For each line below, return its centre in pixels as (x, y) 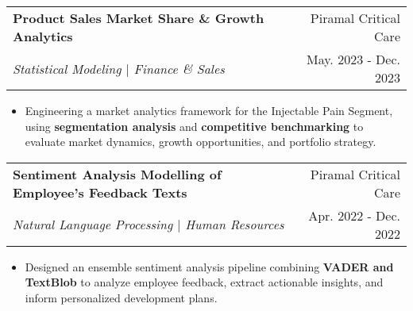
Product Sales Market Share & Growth (139, 18)
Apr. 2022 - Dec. (354, 215)
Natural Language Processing (93, 225)
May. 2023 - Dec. (353, 59)
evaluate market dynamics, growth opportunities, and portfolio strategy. (201, 142)
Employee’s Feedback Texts (100, 192)
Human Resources (235, 225)
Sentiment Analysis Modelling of (117, 174)
